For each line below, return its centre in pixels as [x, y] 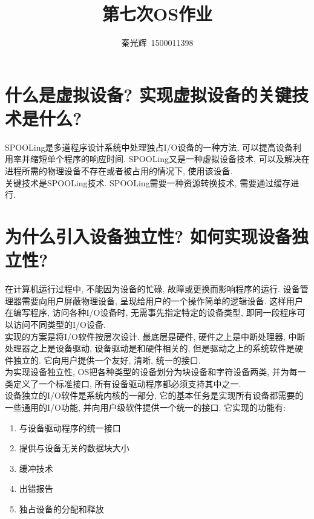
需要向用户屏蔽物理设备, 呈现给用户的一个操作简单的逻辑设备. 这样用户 [162, 300]
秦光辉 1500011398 [157, 43]
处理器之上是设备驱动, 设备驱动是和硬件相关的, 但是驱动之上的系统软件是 [150, 348]
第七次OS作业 [157, 14]
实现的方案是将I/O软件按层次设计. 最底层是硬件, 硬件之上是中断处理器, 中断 [155, 336]
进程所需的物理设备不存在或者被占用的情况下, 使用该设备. [119, 171]
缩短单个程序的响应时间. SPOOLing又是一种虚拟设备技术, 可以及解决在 [170, 159]
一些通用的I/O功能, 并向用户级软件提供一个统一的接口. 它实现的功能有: [145, 407]
